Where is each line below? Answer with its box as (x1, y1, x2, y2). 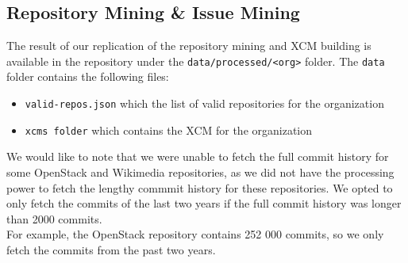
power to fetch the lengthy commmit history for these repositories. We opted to (6, 179, 393, 196)
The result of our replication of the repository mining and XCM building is (6, 37, 371, 54)
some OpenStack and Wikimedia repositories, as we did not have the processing (6, 163, 395, 180)
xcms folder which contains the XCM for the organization (25, 121, 313, 138)
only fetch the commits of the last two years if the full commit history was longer (6, 195, 402, 212)
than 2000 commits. (6, 210, 102, 227)
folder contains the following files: (6, 68, 169, 85)
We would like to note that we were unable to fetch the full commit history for (6, 148, 389, 165)
